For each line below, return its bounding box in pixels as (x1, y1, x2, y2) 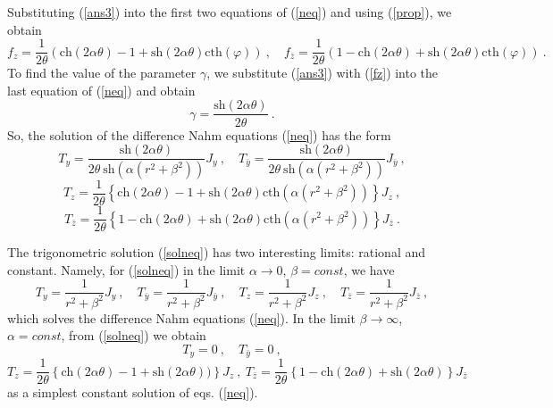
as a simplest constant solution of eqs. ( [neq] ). (7, 383, 258, 402)
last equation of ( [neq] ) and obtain (7, 80, 196, 99)
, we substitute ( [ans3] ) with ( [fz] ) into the (206, 63, 439, 82)
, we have (343, 260, 395, 279)
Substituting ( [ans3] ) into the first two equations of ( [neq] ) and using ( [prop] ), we (7, 3, 452, 21)
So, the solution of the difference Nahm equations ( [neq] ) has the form (7, 125, 391, 144)
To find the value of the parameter (7, 63, 197, 82)
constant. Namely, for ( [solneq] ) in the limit (7, 260, 246, 279)
